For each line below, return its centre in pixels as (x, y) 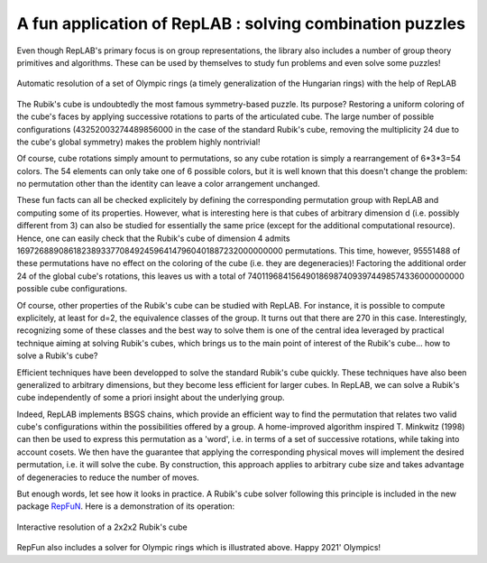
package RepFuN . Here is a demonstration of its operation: (126, 506)
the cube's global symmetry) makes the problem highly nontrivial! (138, 142)
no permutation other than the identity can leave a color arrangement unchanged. (168, 184)
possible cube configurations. (72, 289)
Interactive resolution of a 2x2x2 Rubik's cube (102, 527)
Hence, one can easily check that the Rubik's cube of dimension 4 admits (153, 238)
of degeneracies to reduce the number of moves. (108, 477)
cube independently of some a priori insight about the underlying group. (151, 398)
